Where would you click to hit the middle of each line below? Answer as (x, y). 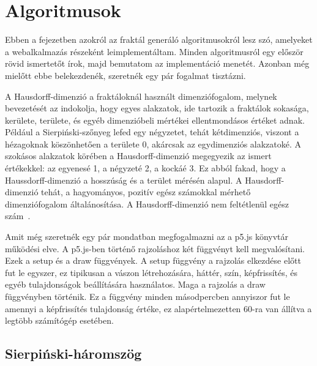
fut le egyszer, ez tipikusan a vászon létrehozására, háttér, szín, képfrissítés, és (151, 272)
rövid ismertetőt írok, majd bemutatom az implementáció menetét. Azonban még (157, 63)
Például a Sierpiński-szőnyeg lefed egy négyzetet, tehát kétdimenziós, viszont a (152, 132)
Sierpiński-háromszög (73, 353)
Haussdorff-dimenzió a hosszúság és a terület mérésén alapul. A (124, 180)
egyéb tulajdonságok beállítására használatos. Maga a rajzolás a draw (135, 284)
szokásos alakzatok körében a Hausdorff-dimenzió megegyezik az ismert (138, 156)
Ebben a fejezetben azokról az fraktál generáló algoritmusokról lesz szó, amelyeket (159, 39)
